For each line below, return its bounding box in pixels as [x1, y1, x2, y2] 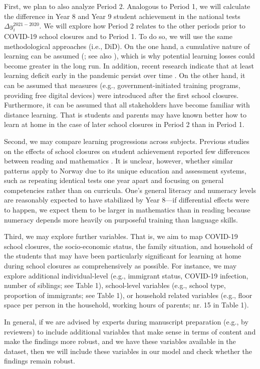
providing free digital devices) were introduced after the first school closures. [4, 89, 239, 100]
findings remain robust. [4, 355, 75, 366]
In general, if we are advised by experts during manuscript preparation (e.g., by [4, 316, 248, 327]
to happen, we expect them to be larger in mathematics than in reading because [4, 204, 250, 215]
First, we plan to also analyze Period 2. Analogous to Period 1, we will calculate [4, 1, 250, 11]
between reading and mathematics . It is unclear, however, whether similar [4, 155, 233, 166]
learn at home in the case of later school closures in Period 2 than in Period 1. [4, 119, 244, 129]
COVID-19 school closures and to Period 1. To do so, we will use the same [4, 30, 232, 41]
